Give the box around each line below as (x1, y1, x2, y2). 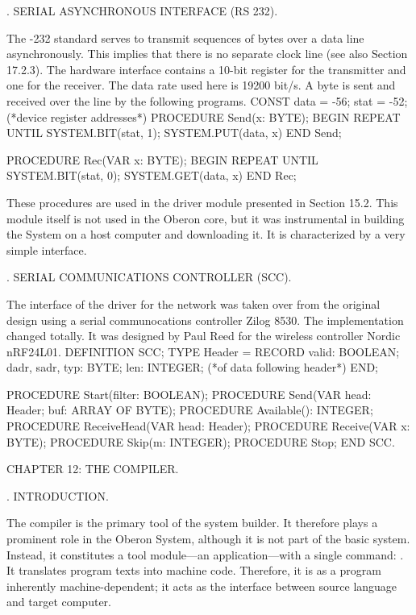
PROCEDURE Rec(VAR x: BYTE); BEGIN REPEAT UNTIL (6, 151, 318, 168)
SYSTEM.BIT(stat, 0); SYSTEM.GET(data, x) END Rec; (6, 167, 297, 184)
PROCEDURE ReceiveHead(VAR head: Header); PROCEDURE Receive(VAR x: (6, 418, 410, 434)
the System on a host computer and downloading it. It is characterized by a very (6, 226, 406, 243)
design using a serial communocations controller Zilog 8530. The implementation (6, 311, 404, 328)
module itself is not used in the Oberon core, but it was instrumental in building (6, 210, 405, 226)
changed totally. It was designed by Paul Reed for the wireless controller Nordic (6, 327, 401, 344)
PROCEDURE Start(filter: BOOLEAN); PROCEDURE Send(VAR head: (6, 385, 372, 402)
